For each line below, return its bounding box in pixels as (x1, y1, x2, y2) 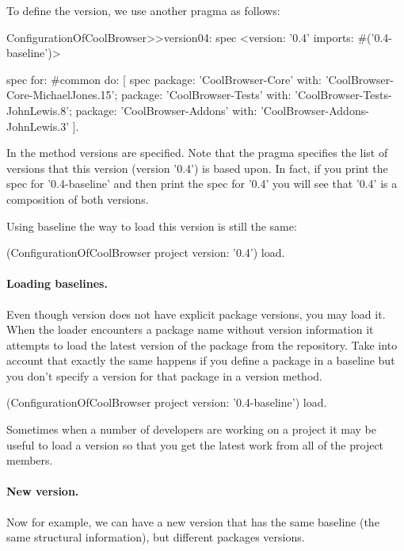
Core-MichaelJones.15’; (6, 86, 118, 103)
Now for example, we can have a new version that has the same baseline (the (6, 513, 379, 530)
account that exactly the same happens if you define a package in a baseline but (6, 352, 395, 369)
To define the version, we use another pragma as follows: (6, 2, 280, 18)
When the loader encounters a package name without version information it (6, 321, 374, 338)
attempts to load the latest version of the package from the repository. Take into (6, 336, 398, 353)
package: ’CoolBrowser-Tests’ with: (120, 86, 292, 103)
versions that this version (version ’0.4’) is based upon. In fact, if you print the (6, 159, 388, 176)
